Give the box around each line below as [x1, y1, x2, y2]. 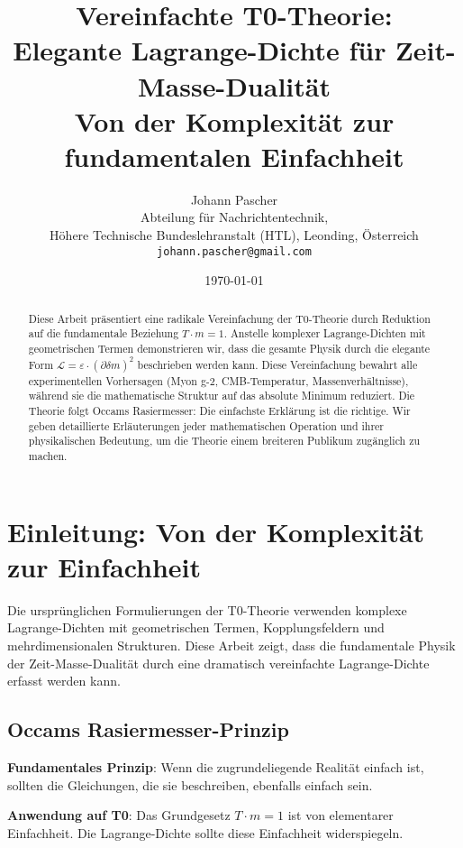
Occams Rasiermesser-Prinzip [7, 715, 289, 743]
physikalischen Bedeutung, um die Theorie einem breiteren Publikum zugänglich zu [28, 433, 421, 448]
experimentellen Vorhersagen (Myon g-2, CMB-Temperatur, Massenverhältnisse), [28, 373, 409, 388]
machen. [28, 447, 68, 463]
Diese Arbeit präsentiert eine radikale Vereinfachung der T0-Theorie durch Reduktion [28, 310, 431, 326]
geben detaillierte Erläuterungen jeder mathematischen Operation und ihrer [28, 418, 385, 433]
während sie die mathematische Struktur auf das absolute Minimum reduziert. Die [28, 388, 415, 403]
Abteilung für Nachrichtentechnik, [140, 207, 329, 226]
